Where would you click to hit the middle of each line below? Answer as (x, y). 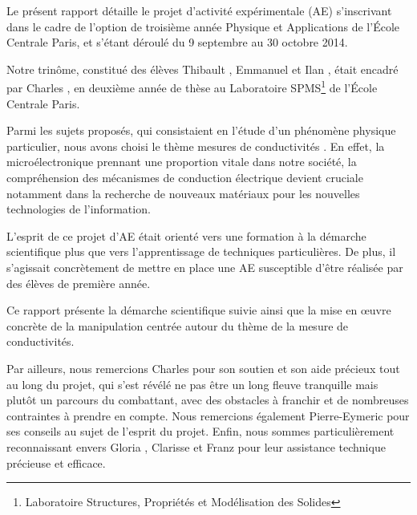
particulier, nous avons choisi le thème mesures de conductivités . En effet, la (196, 146)
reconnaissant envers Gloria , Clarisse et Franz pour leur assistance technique (196, 446)
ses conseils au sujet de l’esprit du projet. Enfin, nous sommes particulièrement (200, 431)
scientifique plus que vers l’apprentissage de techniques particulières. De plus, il (201, 251)
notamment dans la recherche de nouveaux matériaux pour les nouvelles (183, 193)
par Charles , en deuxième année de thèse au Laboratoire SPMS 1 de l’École (192, 87)
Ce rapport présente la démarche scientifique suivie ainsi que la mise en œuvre (199, 310)
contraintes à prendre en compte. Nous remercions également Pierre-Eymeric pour (208, 415)
